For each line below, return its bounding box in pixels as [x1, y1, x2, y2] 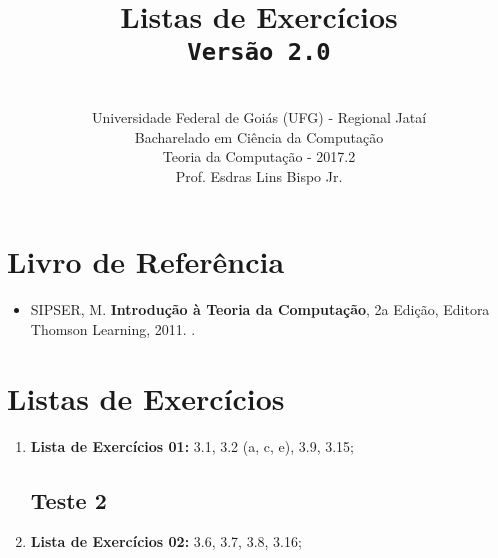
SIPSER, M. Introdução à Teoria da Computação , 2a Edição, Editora [30, 299, 490, 320]
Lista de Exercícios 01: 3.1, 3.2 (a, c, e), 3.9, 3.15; [30, 435, 354, 456]
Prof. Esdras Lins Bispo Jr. [175, 165, 343, 186]
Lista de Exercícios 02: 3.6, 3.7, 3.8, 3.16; [30, 531, 302, 552]
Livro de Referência [7, 241, 285, 282]
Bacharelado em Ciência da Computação [134, 126, 384, 147]
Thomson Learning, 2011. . [30, 318, 196, 339]
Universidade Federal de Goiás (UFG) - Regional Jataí [91, 107, 427, 128]
